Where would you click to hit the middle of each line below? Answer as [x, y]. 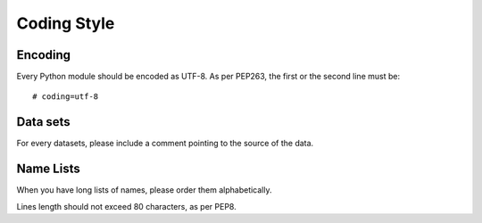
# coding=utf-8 [66, 97]
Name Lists [48, 169]
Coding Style [66, 23]
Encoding [44, 55]
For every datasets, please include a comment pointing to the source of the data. [165, 144]
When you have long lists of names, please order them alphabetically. [144, 190]
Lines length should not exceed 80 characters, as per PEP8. [126, 206]
